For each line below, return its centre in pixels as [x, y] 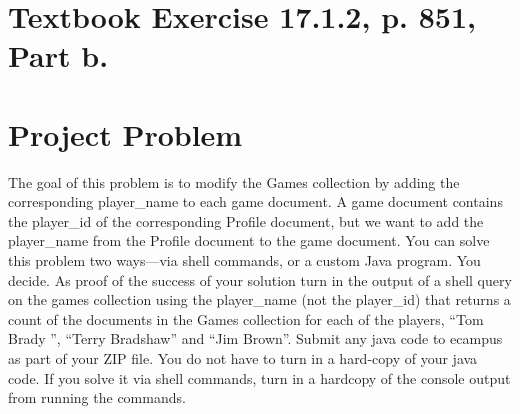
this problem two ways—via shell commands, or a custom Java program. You [244, 260]
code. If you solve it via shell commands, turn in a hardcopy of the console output [259, 377]
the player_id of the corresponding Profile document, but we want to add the [246, 220]
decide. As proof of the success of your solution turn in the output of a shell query [260, 279]
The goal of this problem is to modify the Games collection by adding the [234, 181]
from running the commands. [97, 397]
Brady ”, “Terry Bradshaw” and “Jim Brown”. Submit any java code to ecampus [255, 338]
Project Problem [125, 133]
